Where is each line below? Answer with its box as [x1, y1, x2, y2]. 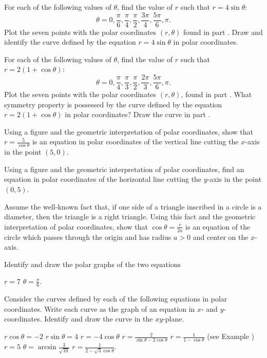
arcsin [37, 344, 56, 351]
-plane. [163, 313, 184, 324]
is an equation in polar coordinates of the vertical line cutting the [32, 136, 239, 147]
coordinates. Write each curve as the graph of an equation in [4, 303, 195, 314]
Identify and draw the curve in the [44, 313, 153, 324]
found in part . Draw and [183, 26, 263, 37]
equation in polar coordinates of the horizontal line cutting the [4, 174, 202, 184]
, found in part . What [181, 89, 252, 100]
